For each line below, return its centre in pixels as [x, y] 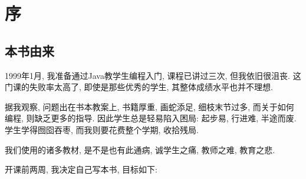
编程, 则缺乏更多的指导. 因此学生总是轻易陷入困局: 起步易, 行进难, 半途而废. [151, 118]
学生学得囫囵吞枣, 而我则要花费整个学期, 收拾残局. [102, 129]
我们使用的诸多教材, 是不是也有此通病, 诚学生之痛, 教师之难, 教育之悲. [140, 149]
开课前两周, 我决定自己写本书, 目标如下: [81, 169]
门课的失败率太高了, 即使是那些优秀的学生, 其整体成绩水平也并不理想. [139, 87]
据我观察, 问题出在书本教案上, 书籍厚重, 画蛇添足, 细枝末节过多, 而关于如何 [149, 106]
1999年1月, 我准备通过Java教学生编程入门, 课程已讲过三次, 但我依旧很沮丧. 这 [153, 75]
